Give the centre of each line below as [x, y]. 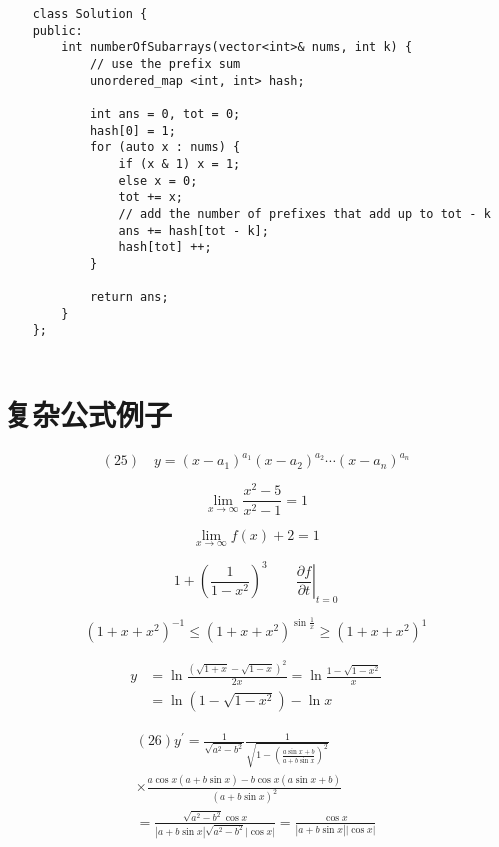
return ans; [129, 297]
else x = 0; [158, 180]
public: [57, 30]
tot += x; [150, 197]
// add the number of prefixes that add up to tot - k [304, 213]
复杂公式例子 [88, 413]
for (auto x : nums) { [165, 147]
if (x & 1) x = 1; [179, 163]
